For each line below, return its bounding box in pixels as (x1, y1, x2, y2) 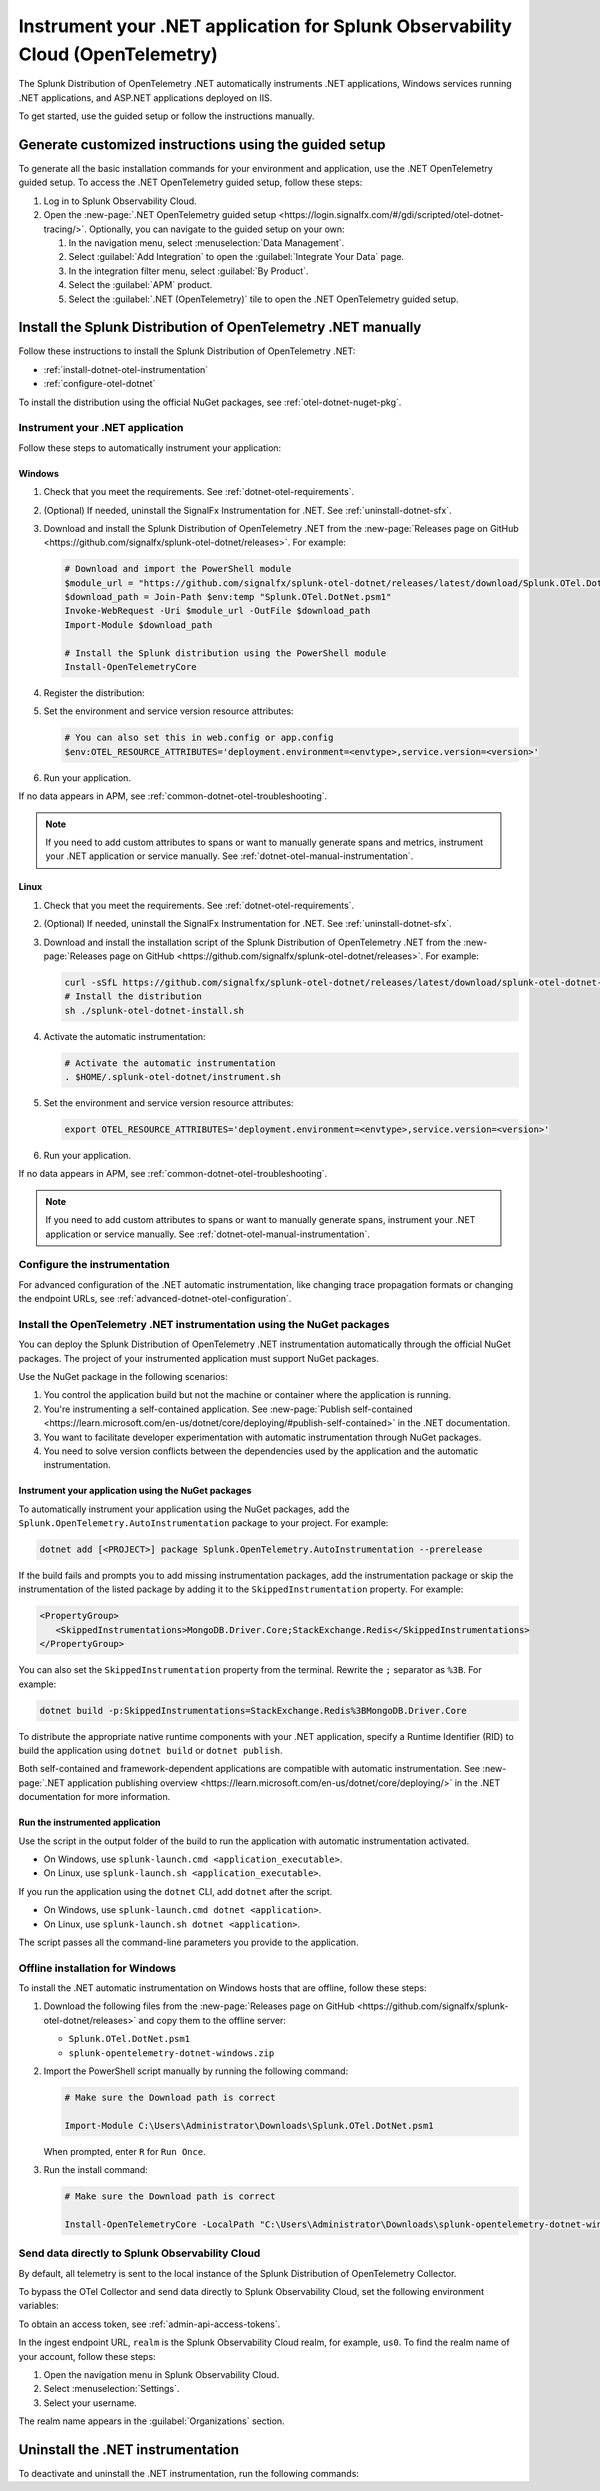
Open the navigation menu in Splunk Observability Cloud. (43, 2368, 280, 2380)
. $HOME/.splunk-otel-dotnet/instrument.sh (64, 1071, 282, 1083)
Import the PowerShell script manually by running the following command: (43, 2065, 349, 2077)
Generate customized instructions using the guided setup (18, 136, 386, 153)
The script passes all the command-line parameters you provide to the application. (18, 1936, 359, 1948)
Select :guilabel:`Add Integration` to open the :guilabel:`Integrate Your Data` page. (68, 251, 405, 263)
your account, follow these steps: (18, 2350, 156, 2362)
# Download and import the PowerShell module (64, 563, 292, 575)
